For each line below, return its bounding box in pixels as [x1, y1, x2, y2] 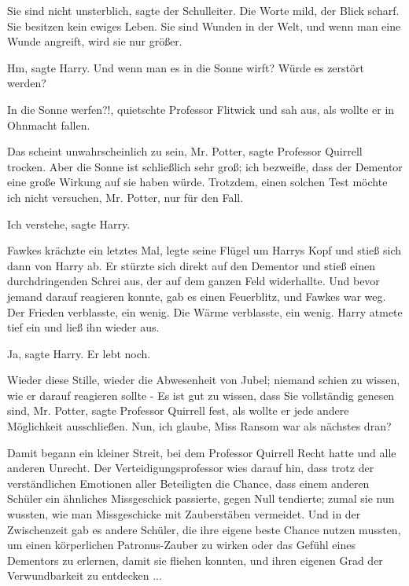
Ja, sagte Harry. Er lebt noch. [7, 345, 151, 361]
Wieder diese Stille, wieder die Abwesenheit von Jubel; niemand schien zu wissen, [7, 372, 400, 388]
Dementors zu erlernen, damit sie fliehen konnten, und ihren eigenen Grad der [7, 551, 383, 568]
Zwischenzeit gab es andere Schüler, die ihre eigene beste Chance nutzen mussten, [7, 521, 401, 537]
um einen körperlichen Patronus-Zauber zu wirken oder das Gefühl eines [7, 537, 356, 553]
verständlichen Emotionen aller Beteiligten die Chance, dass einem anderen [7, 474, 370, 491]
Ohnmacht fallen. [7, 116, 90, 133]
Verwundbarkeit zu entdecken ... [7, 567, 162, 584]
